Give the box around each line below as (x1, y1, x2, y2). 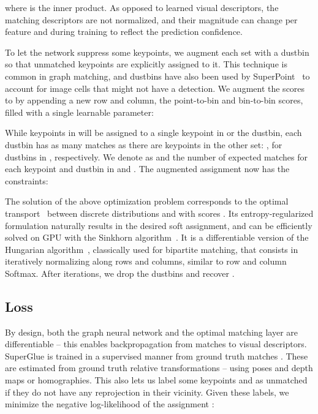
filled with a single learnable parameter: (5, 105, 154, 118)
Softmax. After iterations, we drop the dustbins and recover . (5, 266, 235, 279)
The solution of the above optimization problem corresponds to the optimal (5, 195, 289, 208)
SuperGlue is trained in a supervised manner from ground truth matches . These (5, 349, 308, 362)
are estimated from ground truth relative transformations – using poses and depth (5, 361, 313, 374)
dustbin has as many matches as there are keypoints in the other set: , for (5, 138, 282, 151)
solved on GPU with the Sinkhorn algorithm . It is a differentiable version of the (5, 231, 309, 244)
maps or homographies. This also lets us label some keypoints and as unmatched (5, 374, 308, 386)
